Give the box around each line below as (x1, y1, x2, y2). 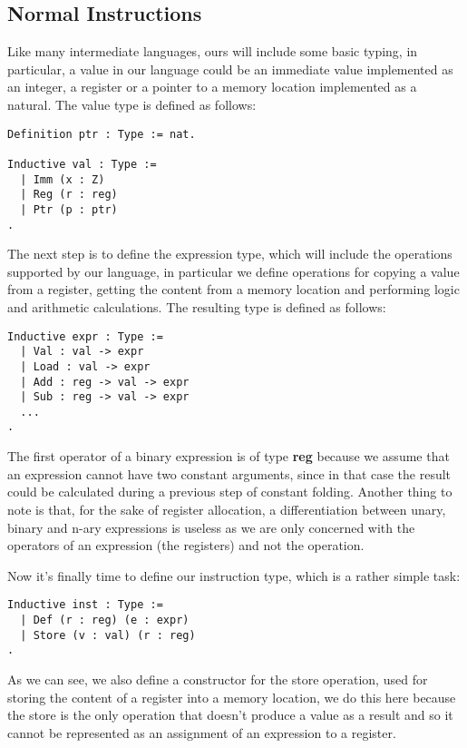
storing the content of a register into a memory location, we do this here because (7, 687, 456, 706)
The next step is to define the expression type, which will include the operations (7, 244, 452, 263)
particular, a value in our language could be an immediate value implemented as (7, 59, 453, 78)
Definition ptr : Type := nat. (7, 127, 196, 141)
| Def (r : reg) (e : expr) (20, 613, 190, 626)
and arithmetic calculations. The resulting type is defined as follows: (7, 297, 386, 316)
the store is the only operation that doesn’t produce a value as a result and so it (7, 705, 453, 724)
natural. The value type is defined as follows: (7, 94, 257, 113)
